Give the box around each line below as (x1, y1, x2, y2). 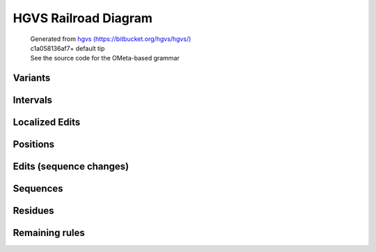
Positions (13, 139, 55, 151)
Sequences (13, 183, 63, 194)
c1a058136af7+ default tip (30, 44, 105, 52)
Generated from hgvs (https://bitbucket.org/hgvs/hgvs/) (30, 35, 191, 43)
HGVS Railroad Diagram (13, 10, 153, 26)
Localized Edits (13, 117, 81, 128)
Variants (13, 72, 51, 84)
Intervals (13, 94, 52, 106)
